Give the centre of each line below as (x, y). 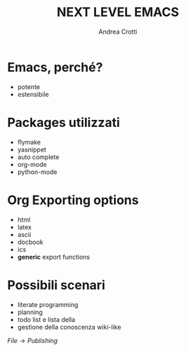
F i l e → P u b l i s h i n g (33, 340)
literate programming (48, 304)
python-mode (37, 172)
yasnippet (32, 149)
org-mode (32, 164)
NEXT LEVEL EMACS (118, 12)
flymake (29, 142)
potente (29, 87)
